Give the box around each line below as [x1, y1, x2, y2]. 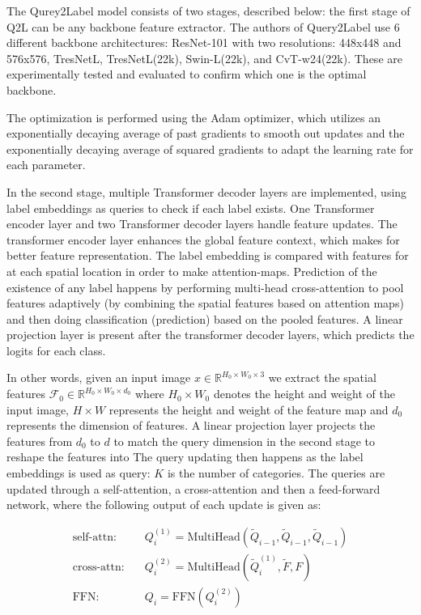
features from [6, 432, 73, 449]
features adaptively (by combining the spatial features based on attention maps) [6, 295, 404, 312]
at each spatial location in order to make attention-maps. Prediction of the [6, 262, 377, 279]
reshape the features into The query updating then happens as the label [6, 448, 364, 465]
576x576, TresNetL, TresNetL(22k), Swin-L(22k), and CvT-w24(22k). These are [6, 49, 402, 66]
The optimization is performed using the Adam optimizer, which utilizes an [6, 108, 381, 125]
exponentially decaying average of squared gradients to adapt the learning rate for [6, 140, 414, 157]
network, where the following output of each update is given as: [6, 496, 321, 513]
